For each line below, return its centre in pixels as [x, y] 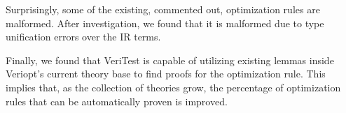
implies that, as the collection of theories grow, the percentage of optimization [173, 87]
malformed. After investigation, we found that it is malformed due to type [165, 23]
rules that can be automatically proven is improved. [117, 101]
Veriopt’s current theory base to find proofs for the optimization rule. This [166, 74]
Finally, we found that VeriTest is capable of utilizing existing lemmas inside [170, 60]
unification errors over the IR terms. [83, 37]
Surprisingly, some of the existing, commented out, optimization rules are [163, 9]
